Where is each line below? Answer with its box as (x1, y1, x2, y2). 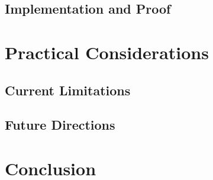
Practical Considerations (5, 40, 209, 64)
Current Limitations (5, 81, 131, 99)
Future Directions (5, 115, 115, 134)
